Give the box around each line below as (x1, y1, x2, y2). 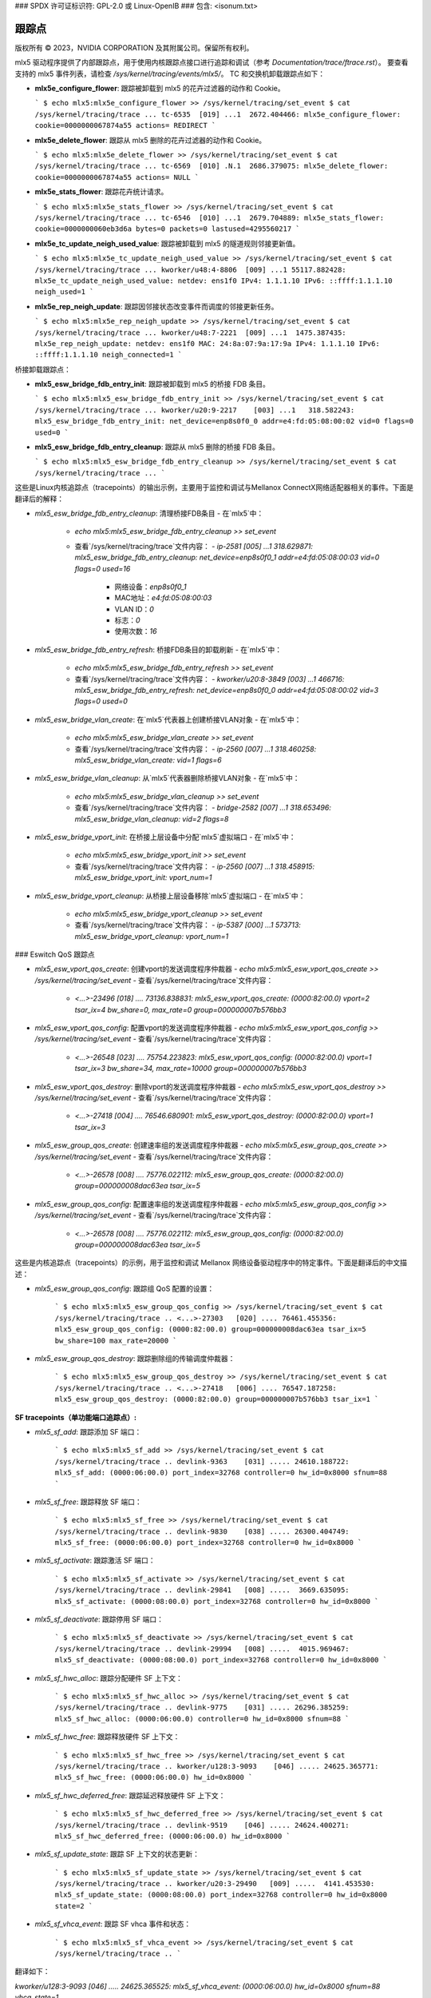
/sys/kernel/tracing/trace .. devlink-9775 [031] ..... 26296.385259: (54, 1703, 350, 1712)
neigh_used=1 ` (34, 288, 95, 297)
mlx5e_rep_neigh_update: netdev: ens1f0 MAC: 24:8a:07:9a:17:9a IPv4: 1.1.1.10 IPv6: (34, 339, 381, 348)
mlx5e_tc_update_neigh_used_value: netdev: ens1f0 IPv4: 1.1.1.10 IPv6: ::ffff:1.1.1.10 (34, 276, 393, 285)
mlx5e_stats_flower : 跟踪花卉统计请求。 (34, 187, 168, 197)
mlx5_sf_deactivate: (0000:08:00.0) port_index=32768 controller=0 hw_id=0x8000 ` (54, 1655, 387, 1665)
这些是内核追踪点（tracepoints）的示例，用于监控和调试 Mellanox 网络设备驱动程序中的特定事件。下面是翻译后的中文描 (14, 1258, 407, 1268)
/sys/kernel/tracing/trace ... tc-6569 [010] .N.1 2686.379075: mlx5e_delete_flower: (34, 161, 389, 171)
